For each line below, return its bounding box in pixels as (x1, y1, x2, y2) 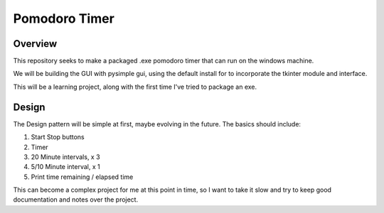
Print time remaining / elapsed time (31, 173, 134, 181)
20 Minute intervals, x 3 (31, 153, 100, 161)
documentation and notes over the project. (13, 195, 139, 204)
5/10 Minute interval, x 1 (31, 163, 100, 171)
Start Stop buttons (31, 133, 85, 141)
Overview (13, 38, 58, 50)
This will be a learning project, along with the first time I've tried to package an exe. (13, 82, 257, 91)
